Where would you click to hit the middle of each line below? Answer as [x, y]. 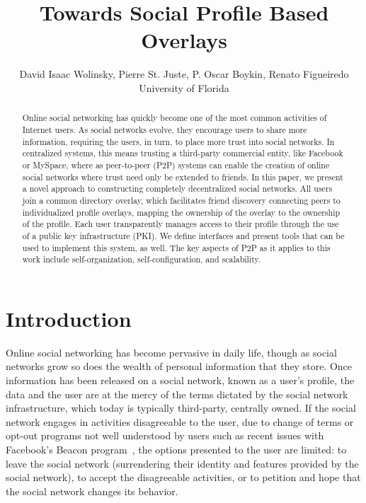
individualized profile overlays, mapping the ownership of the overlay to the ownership [181, 212]
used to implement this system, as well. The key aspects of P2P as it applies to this [176, 247]
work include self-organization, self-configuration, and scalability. [142, 259]
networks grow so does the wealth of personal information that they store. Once [179, 366]
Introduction [69, 318]
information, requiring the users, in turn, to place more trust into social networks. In [178, 141]
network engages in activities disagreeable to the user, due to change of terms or [180, 421]
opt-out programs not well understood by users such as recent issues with [165, 435]
